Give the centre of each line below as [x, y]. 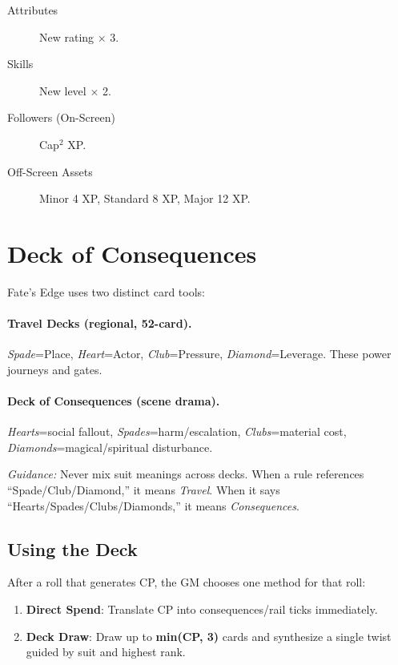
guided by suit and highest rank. [106, 652]
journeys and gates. [55, 369]
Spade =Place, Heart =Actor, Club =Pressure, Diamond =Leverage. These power [199, 354]
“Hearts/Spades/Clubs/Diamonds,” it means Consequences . [153, 505]
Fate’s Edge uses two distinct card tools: [106, 291]
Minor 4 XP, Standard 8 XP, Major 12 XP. [145, 198]
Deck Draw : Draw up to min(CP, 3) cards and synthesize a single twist [209, 636]
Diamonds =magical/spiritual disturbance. [110, 447]
